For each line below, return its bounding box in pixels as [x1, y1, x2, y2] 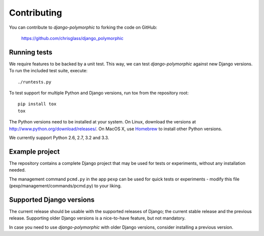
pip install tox [18, 101, 57, 107]
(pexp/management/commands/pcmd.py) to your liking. [9, 183, 122, 189]
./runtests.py [18, 79, 51, 85]
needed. [9, 167, 26, 173]
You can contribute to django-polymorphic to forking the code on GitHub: [9, 24, 157, 30]
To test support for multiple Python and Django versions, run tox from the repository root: [9, 90, 189, 96]
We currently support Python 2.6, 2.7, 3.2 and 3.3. [9, 135, 110, 140]
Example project [9, 147, 60, 156]
